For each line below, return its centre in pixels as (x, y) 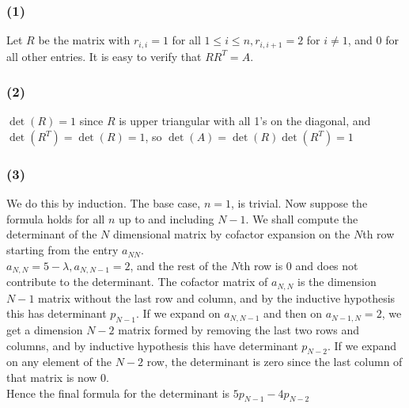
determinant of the (52, 234)
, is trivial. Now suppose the (299, 203)
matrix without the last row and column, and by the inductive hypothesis (217, 297)
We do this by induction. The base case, (104, 203)
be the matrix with (84, 40)
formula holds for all (56, 218)
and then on (293, 313)
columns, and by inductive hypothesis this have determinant (152, 345)
